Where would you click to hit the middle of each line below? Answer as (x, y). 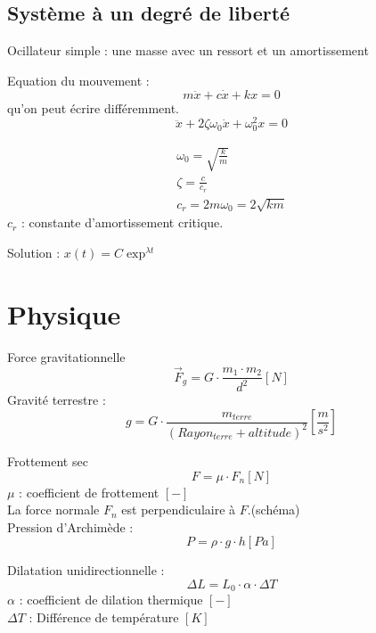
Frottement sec (48, 460)
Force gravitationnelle (66, 356)
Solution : (34, 252)
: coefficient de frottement (89, 492)
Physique (64, 313)
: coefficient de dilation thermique (111, 600)
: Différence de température (104, 617)
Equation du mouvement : (78, 80)
